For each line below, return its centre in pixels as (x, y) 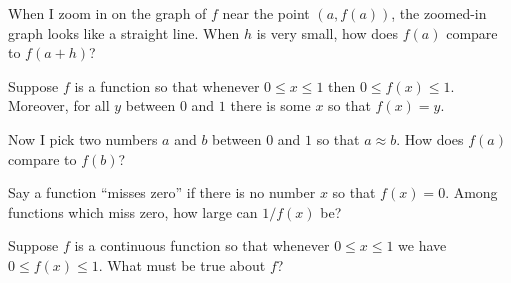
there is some (270, 105)
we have (422, 245)
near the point (266, 13)
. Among (471, 192)
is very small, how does (327, 32)
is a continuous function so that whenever (202, 245)
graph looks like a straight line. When (124, 32)
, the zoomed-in (439, 13)
